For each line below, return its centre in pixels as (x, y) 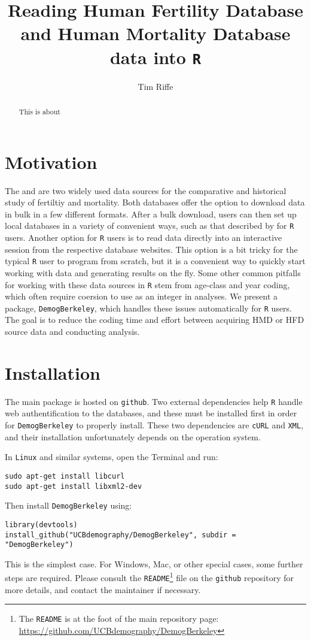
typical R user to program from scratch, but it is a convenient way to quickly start (155, 261)
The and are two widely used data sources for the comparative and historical (146, 190)
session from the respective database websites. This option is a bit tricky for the (151, 249)
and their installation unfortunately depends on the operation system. (133, 436)
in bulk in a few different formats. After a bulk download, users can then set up (151, 214)
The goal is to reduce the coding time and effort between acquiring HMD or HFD (155, 320)
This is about (39, 112)
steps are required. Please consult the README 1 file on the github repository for (150, 577)
